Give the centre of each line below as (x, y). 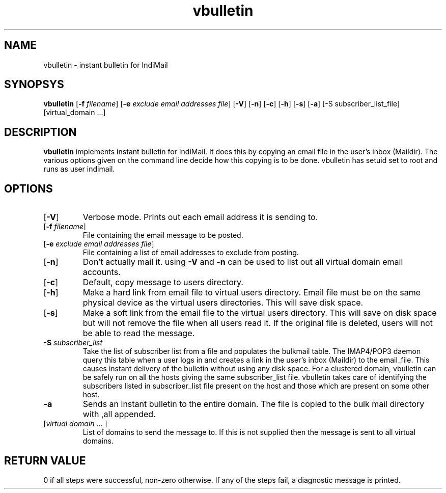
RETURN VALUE (45, 460)
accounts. (102, 272)
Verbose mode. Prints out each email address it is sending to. (200, 217)
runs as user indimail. (79, 169)
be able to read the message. (139, 333)
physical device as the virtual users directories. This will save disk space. (223, 303)
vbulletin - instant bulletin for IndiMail (106, 65)
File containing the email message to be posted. (163, 235)
